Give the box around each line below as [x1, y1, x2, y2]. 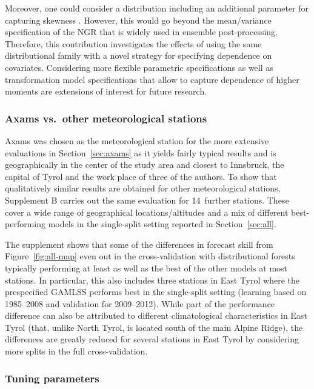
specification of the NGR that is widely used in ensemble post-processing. [5, 25, 278, 38]
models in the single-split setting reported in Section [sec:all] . [48, 218, 276, 230]
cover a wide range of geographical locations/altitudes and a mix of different [5, 205, 289, 218]
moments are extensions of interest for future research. [5, 85, 207, 98]
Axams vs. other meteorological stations [5, 110, 207, 125]
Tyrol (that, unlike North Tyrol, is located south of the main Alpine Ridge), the [5, 321, 303, 333]
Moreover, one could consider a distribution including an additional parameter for [5, 2, 309, 14]
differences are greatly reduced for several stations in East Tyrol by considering [5, 333, 299, 345]
